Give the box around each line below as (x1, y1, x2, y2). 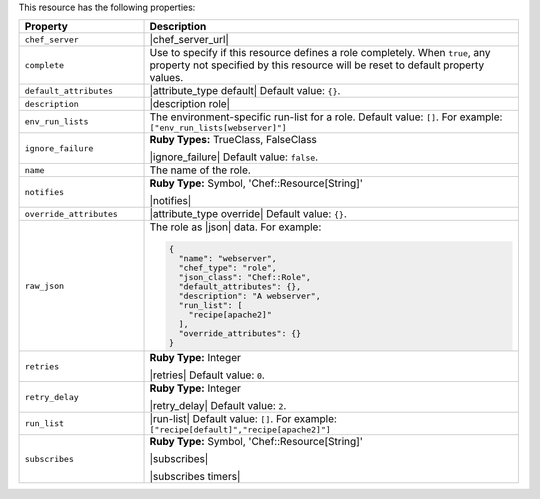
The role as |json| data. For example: (149, 220, 322, 234)
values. (149, 71, 184, 85)
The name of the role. (149, 163, 252, 177)
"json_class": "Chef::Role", (178, 272, 312, 283)
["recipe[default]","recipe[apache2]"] (149, 425, 332, 435)
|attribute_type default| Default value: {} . (149, 84, 341, 98)
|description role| (149, 97, 230, 111)
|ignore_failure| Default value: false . (149, 150, 319, 164)
